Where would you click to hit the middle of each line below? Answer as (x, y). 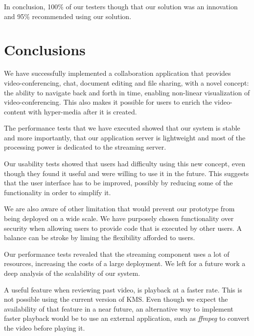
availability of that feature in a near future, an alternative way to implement (119, 308)
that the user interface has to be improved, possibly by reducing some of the (118, 183)
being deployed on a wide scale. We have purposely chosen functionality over (119, 218)
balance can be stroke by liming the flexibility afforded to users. (100, 237)
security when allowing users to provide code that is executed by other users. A (123, 228)
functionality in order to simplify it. (58, 192)
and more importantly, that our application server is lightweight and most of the (125, 137)
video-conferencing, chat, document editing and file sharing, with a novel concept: (127, 82)
